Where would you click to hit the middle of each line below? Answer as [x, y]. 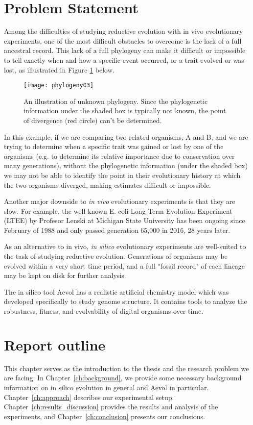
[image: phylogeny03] [59, 86]
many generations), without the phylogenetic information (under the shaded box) [126, 165]
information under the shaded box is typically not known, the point [125, 111]
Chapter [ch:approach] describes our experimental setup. [89, 397]
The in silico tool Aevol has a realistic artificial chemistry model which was [116, 291]
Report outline [55, 344]
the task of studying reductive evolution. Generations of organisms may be [116, 256]
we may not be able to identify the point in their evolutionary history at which [122, 175]
